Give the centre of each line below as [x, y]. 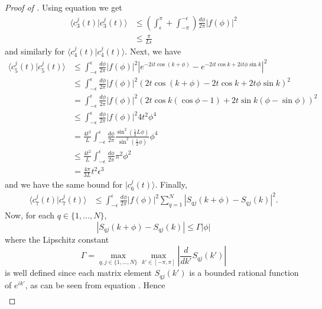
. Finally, [171, 184]
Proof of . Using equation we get [64, 7]
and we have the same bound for [64, 184]
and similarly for [35, 51]
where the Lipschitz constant [57, 239]
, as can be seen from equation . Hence [95, 284]
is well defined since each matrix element [79, 273]
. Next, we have [153, 51]
